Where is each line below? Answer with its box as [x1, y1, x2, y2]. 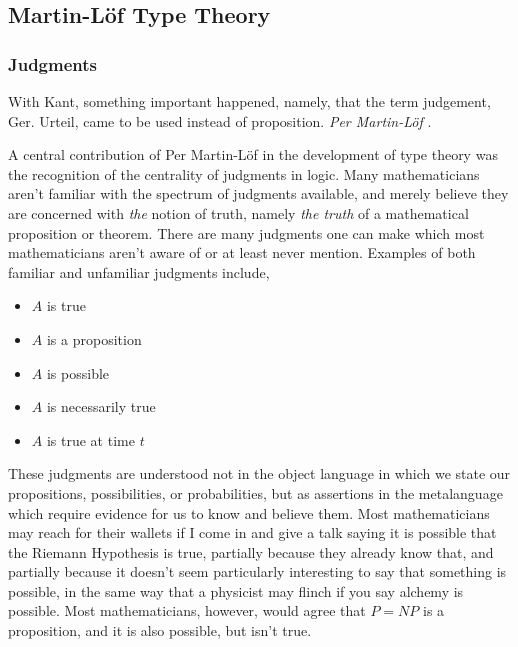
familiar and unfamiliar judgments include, [8, 261, 270, 282]
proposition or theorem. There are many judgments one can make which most [8, 222, 485, 243]
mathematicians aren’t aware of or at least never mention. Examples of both [8, 242, 476, 263]
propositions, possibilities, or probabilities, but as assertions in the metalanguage [8, 482, 503, 503]
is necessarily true [46, 396, 156, 417]
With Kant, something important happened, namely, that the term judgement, [8, 91, 491, 111]
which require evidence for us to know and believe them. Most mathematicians [8, 502, 490, 523]
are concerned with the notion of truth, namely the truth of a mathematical [8, 202, 469, 223]
